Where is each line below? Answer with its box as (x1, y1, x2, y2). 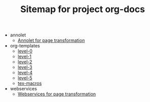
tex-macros (17, 80, 42, 86)
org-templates (10, 43, 40, 49)
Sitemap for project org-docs (20, 4, 145, 15)
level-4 (17, 70, 33, 76)
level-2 (17, 59, 32, 65)
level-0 (17, 48, 33, 54)
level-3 (17, 64, 32, 70)
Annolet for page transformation (17, 37, 85, 43)
